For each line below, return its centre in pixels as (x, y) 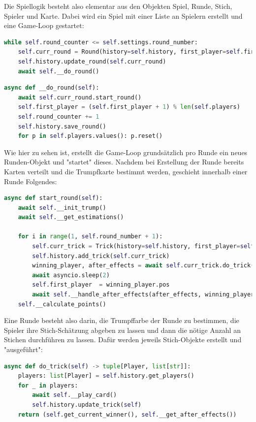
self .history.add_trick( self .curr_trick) (101, 256)
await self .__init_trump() (62, 208)
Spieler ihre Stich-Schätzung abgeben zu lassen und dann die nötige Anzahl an (122, 330)
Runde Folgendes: (31, 181)
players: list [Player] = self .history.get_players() (106, 376)
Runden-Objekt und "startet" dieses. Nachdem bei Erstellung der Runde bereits (124, 162)
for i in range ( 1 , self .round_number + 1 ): (90, 237)
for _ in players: (48, 385)
